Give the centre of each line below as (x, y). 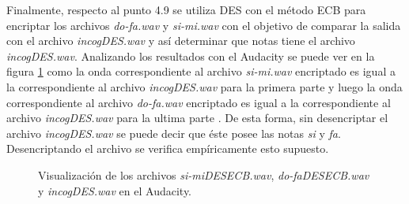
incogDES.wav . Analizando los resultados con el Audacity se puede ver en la (191, 56)
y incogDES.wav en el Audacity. (115, 190)
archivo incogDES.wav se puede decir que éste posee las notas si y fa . (174, 133)
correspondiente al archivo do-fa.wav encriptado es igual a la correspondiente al (199, 102)
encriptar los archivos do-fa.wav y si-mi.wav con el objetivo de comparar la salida (204, 25)
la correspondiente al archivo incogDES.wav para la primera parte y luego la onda (204, 86)
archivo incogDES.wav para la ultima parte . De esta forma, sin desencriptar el (197, 118)
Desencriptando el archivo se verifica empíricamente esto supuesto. (168, 148)
